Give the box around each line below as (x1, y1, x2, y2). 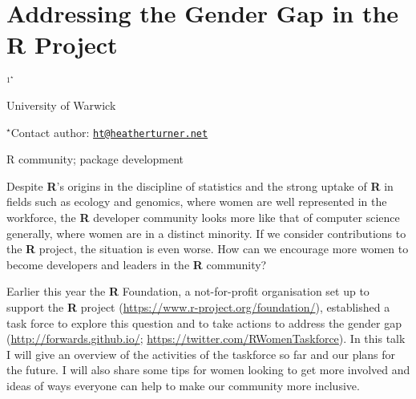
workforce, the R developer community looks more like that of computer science (6, 208, 400, 225)
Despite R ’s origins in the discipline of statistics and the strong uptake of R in (6, 177, 394, 194)
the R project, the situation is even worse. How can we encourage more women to (6, 240, 409, 257)
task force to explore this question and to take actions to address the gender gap (6, 314, 402, 331)
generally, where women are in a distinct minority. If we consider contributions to (6, 224, 406, 241)
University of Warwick (6, 96, 116, 113)
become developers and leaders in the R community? (6, 256, 267, 272)
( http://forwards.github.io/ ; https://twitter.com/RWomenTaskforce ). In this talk (6, 330, 406, 347)
